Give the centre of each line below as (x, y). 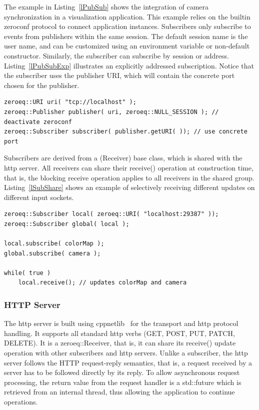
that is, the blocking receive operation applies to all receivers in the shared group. (129, 177)
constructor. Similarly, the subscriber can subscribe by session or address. (116, 55)
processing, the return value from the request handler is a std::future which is (123, 382)
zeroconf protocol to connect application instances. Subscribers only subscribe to (127, 26)
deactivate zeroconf (38, 122)
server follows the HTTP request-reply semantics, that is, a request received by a (128, 362)
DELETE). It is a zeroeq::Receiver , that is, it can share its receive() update (120, 343)
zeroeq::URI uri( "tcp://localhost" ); (70, 102)
